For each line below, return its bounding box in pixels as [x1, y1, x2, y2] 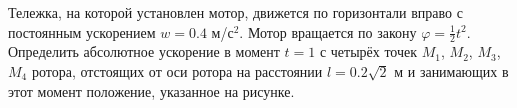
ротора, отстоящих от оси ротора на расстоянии [31, 61, 323, 82]
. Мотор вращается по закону [239, 21, 417, 42]
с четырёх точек [319, 41, 418, 62]
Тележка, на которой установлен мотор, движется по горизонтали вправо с [8, 2, 463, 22]
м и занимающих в [394, 61, 509, 82]
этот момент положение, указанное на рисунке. [8, 80, 295, 101]
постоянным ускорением [8, 21, 156, 42]
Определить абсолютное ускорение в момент [8, 41, 280, 62]
